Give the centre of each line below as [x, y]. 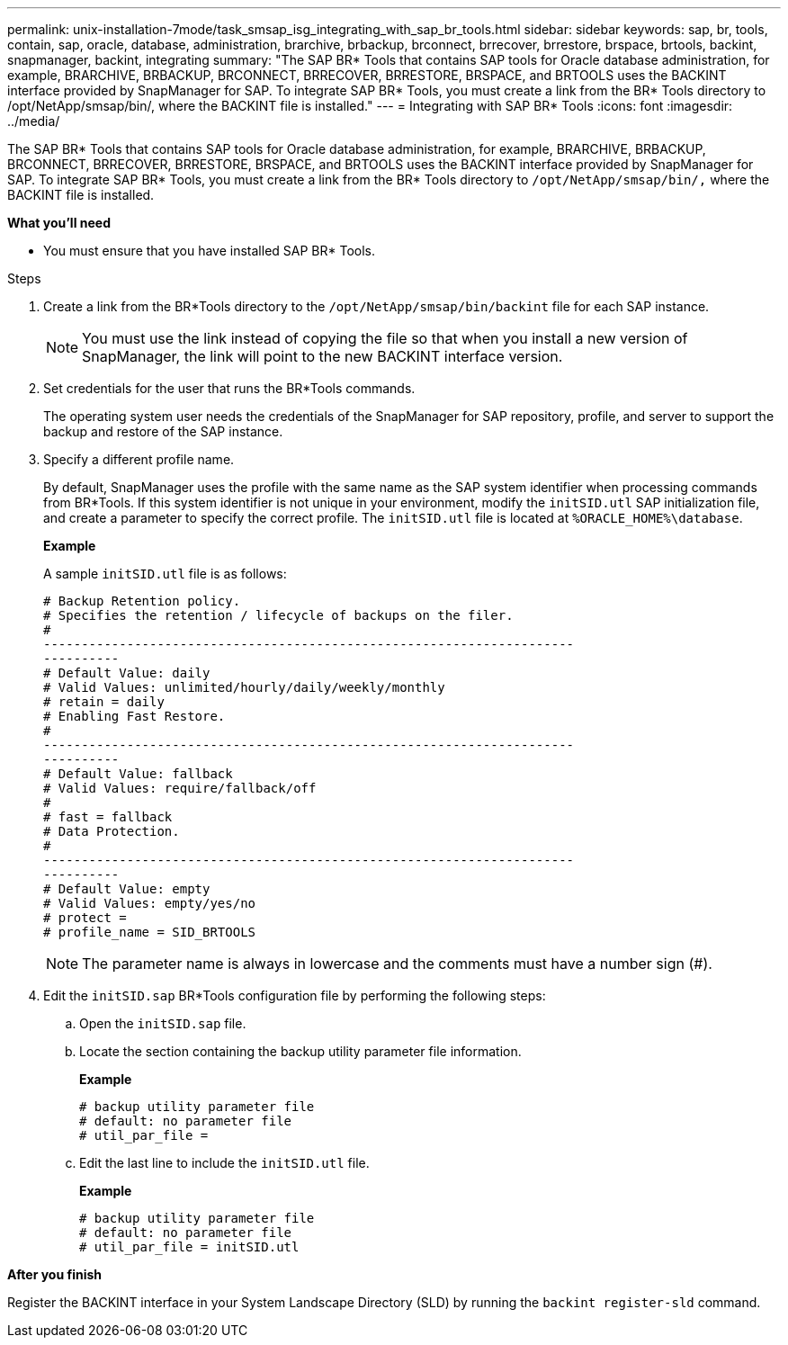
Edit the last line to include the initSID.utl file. [224, 1163]
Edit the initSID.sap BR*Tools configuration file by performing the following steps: [295, 995]
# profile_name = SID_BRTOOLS [150, 932]
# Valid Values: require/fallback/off [180, 788]
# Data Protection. [112, 831]
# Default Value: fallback [138, 774]
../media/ [34, 121]
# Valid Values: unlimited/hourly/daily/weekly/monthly [244, 687]
